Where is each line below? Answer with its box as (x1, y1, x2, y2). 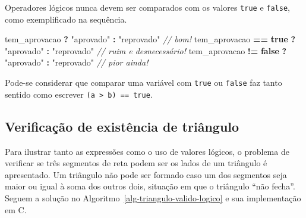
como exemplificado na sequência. (5, 13, 127, 25)
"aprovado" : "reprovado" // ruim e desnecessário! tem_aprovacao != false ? (5, 44, 287, 57)
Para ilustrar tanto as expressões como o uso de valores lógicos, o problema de (5, 145, 289, 157)
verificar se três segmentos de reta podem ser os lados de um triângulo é (5, 157, 267, 169)
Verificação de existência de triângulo (5, 117, 239, 135)
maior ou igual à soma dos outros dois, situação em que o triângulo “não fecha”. (5, 180, 295, 192)
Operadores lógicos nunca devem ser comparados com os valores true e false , (5, 1, 290, 13)
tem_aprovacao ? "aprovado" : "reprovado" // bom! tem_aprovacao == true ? (5, 33, 296, 45)
